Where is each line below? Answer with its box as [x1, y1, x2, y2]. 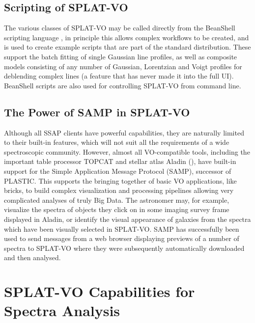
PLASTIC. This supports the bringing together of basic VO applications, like [4, 175, 237, 186]
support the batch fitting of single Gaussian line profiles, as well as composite [4, 51, 237, 61]
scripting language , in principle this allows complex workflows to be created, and [4, 32, 249, 42]
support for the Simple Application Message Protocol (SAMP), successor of [4, 165, 231, 176]
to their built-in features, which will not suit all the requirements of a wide [4, 137, 229, 147]
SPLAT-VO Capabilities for [4, 281, 195, 301]
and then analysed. [4, 252, 61, 263]
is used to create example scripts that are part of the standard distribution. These [4, 42, 251, 52]
